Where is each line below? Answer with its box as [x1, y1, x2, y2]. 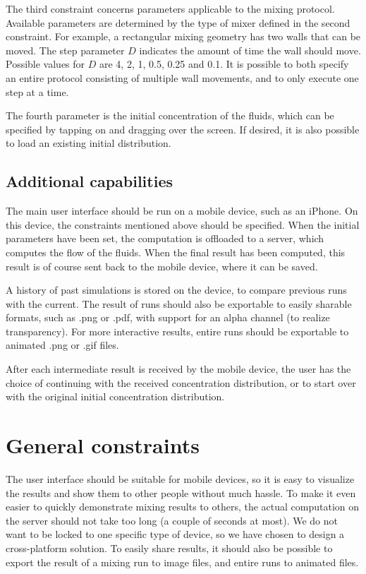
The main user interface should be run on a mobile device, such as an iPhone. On [6, 203, 358, 218]
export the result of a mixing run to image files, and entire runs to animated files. [6, 554, 359, 569]
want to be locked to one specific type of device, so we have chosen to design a [6, 527, 345, 542]
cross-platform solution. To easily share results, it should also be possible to [6, 540, 333, 555]
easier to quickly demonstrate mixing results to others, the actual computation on [6, 499, 360, 514]
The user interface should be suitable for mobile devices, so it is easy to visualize [6, 471, 355, 486]
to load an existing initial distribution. [6, 136, 171, 150]
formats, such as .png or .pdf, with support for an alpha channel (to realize [6, 310, 330, 325]
